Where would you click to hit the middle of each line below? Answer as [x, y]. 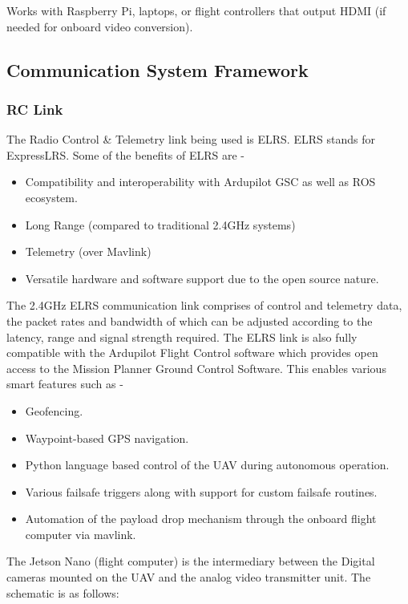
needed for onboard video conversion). [100, 26]
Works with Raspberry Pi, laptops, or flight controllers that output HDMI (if [196, 10]
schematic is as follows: [63, 592]
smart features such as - [65, 384]
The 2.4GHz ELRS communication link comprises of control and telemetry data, [204, 305]
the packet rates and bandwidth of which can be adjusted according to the [190, 320]
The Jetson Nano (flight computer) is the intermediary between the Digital [191, 561]
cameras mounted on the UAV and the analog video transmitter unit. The [189, 577]
